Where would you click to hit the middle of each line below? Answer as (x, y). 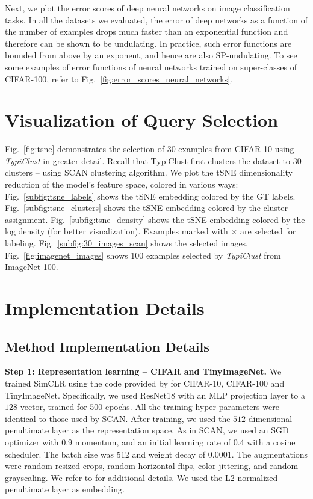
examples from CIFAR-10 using (236, 149)
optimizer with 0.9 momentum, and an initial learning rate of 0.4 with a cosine (150, 442)
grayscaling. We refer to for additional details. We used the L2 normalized (141, 477)
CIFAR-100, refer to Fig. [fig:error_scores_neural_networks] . (119, 78)
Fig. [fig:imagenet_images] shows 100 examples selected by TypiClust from (143, 255)
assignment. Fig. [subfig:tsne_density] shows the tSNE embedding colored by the (155, 219)
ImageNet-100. (32, 267)
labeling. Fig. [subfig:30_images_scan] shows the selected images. (127, 243)
